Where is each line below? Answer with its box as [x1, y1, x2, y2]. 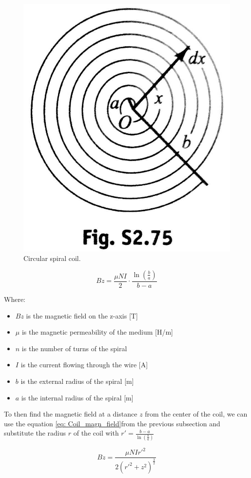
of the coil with [73, 428, 119, 438]
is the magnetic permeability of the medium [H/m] [21, 327, 173, 337]
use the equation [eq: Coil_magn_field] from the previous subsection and [4, 418, 220, 428]
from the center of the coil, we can [145, 409, 248, 419]
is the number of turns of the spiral [21, 343, 127, 353]
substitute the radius [4, 428, 66, 438]
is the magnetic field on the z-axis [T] [26, 310, 138, 320]
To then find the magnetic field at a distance [4, 409, 137, 419]
